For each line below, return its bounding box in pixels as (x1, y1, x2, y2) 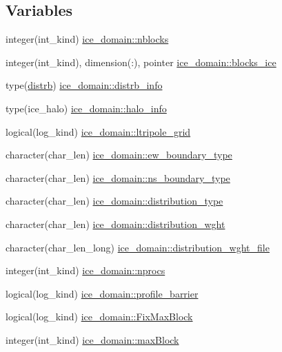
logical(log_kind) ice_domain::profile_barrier (6, 286, 199, 300)
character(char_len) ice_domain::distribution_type (6, 194, 223, 208)
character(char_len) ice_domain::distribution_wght (6, 216, 225, 231)
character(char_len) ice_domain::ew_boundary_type (6, 147, 232, 162)
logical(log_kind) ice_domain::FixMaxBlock (6, 309, 193, 324)
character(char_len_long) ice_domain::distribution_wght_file (6, 240, 270, 254)
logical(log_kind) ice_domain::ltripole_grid (6, 124, 191, 138)
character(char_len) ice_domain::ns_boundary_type (6, 170, 230, 185)
